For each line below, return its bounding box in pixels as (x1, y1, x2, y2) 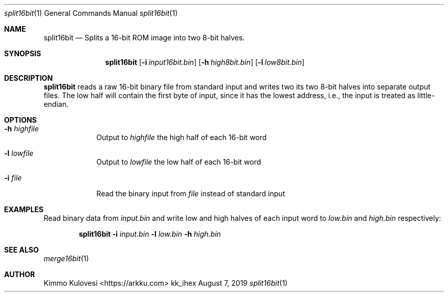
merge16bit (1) (43, 254, 89, 263)
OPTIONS (4, 116, 37, 124)
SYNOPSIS (4, 49, 41, 58)
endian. (43, 100, 69, 108)
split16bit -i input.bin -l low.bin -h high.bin (79, 230, 221, 238)
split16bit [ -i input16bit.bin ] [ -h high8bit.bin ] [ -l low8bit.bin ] (105, 58, 305, 66)
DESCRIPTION (4, 74, 53, 82)
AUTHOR (4, 270, 35, 279)
